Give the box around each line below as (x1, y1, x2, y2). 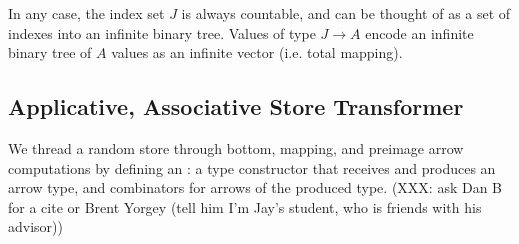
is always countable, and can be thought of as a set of (181, 3, 511, 23)
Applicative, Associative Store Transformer (8, 91, 464, 122)
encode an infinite (365, 22, 474, 43)
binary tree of (8, 42, 92, 63)
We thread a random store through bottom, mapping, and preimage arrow (8, 137, 464, 158)
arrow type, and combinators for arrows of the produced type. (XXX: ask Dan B (8, 177, 503, 198)
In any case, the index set (8, 3, 165, 23)
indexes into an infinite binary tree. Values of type (8, 22, 316, 43)
